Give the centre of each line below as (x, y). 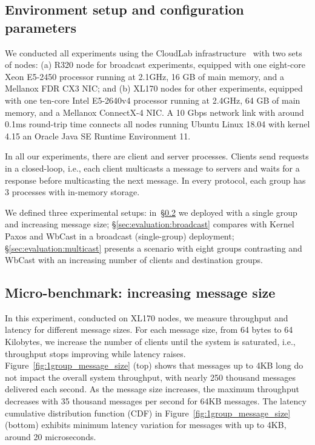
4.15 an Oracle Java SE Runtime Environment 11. (98, 136)
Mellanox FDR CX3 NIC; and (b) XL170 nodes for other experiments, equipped (154, 88)
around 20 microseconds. (51, 436)
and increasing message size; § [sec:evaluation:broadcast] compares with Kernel (150, 224)
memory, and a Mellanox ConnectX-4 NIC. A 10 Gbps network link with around (154, 112)
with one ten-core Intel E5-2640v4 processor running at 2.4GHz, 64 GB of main (153, 100)
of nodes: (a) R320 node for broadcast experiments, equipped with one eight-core (155, 65)
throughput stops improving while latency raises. (95, 353)
